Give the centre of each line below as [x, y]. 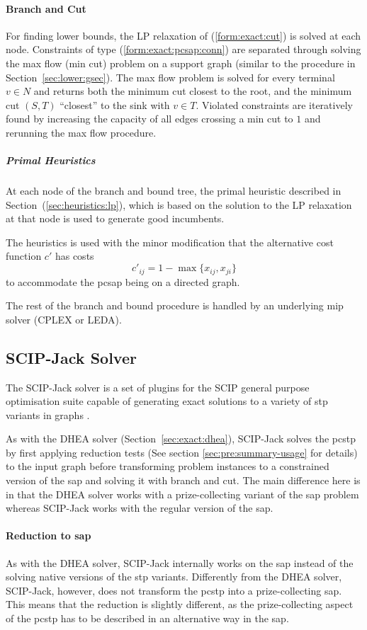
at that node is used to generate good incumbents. [115, 218]
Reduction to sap [49, 535]
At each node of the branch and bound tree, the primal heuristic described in [174, 191]
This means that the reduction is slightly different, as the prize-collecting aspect [180, 604]
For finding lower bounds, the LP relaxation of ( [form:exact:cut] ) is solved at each [183, 35]
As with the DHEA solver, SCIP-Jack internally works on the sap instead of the [180, 562]
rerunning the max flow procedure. [81, 132]
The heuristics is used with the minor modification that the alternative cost [170, 242]
